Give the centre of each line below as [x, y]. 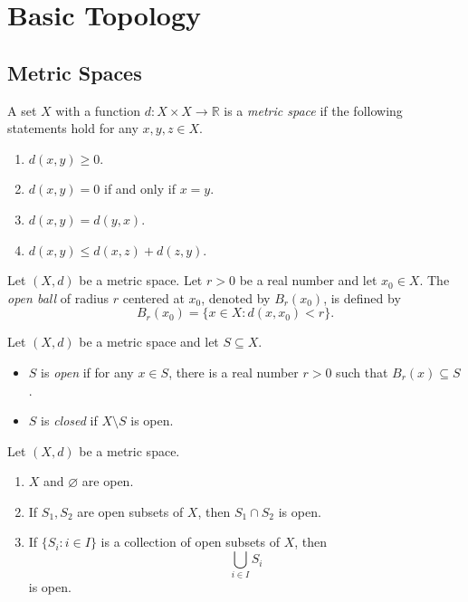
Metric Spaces [75, 72]
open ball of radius [58, 297]
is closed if [69, 420]
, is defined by [362, 297]
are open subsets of [130, 511]
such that [362, 372]
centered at [153, 297]
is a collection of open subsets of [191, 542]
